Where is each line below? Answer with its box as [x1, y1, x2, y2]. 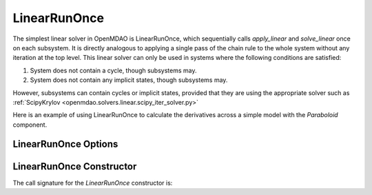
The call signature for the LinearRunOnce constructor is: [12, 178, 173, 187]
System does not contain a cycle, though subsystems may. [30, 66, 197, 74]
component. [12, 121, 48, 129]
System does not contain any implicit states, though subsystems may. [30, 76, 228, 84]
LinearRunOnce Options [12, 138, 118, 150]
